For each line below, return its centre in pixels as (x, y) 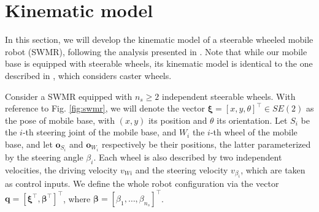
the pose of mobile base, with (60, 120)
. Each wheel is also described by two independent (188, 157)
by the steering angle (44, 157)
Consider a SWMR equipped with (69, 96)
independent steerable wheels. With (229, 96)
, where (77, 198)
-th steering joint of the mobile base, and (99, 132)
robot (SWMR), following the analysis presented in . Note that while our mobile (156, 51)
